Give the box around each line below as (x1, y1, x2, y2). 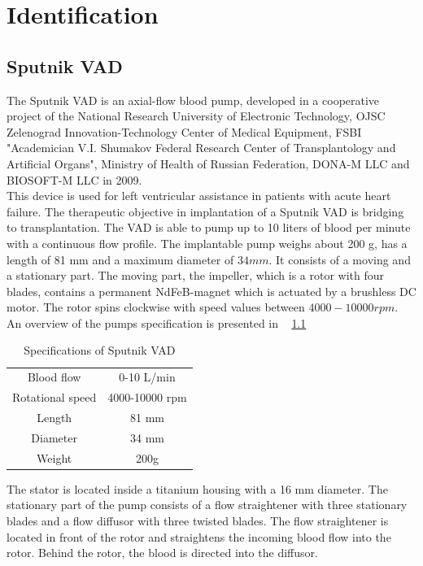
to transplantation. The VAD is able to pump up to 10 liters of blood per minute (7, 219, 411, 236)
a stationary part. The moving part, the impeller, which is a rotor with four (7, 267, 385, 284)
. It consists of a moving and (268, 250, 411, 268)
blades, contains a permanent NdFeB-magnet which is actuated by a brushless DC (7, 282, 416, 299)
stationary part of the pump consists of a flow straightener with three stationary (7, 496, 408, 513)
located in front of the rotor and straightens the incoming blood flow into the (7, 528, 391, 545)
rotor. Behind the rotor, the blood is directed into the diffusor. (7, 544, 318, 561)
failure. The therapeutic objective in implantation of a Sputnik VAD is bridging (7, 202, 404, 220)
